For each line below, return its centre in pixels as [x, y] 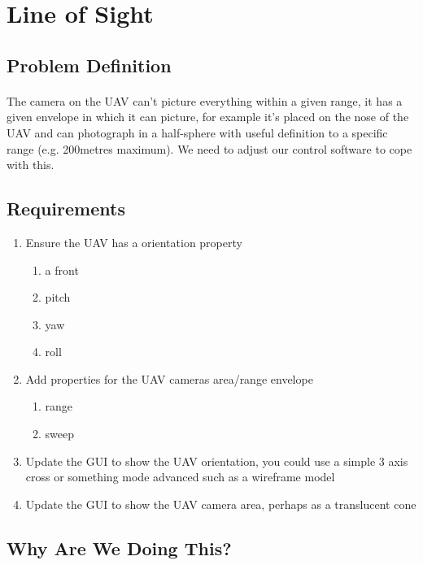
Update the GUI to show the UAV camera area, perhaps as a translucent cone [221, 504]
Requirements [66, 209]
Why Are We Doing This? [119, 548]
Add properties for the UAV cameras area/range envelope [169, 378]
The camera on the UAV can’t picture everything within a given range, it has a [205, 100]
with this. [31, 165]
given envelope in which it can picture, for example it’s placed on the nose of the [208, 117]
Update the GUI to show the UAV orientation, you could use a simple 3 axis [217, 461]
